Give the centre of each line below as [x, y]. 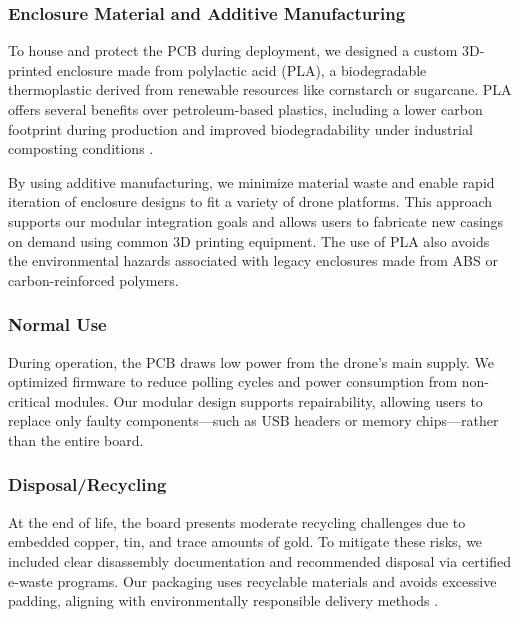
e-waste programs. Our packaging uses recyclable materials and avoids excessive [252, 580]
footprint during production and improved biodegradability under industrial [240, 128]
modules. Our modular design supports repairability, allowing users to [268, 400]
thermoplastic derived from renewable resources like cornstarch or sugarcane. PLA [260, 89]
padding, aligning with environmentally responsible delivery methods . [223, 600]
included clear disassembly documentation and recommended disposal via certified [259, 560]
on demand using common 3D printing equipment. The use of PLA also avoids [249, 240]
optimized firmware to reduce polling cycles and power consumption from [233, 381]
